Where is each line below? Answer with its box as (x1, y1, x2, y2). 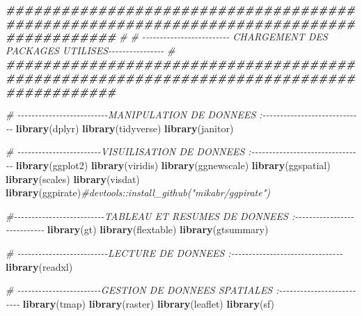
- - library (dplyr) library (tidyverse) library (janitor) (6, 120, 234, 135)
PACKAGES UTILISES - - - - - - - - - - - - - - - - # (6, 42, 175, 57)
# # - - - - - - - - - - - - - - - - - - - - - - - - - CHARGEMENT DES (119, 29, 328, 44)
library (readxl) (6, 259, 73, 274)
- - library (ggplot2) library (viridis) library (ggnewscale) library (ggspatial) (6, 157, 331, 172)
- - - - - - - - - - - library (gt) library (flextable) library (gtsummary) (6, 222, 269, 237)
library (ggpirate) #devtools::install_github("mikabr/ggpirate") (6, 185, 270, 200)
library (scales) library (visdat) (6, 171, 140, 186)
